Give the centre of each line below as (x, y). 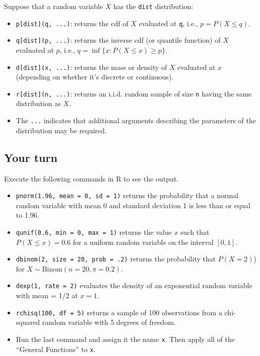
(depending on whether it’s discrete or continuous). (95, 77)
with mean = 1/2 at (47, 295)
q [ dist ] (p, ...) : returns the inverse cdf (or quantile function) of (118, 40)
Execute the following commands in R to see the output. (91, 178)
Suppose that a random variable (54, 6)
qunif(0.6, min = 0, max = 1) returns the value (94, 232)
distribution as (38, 103)
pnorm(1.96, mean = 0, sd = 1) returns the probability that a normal (127, 195)
